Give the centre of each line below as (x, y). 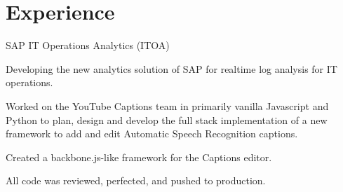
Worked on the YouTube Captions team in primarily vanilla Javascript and (167, 105)
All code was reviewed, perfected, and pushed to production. (136, 180)
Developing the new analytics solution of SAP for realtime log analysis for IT (171, 68)
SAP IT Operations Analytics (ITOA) (88, 45)
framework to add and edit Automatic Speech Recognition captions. (152, 133)
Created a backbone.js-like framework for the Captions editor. (139, 157)
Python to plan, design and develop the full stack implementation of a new (167, 119)
